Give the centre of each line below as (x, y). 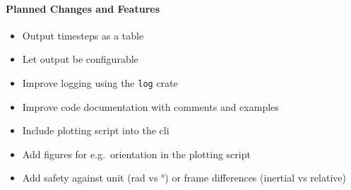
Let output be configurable (80, 59)
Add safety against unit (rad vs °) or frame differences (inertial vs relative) (184, 178)
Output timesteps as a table (83, 35)
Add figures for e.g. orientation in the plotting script (136, 154)
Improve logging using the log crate (100, 82)
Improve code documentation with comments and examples (150, 106)
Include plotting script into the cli (96, 130)
